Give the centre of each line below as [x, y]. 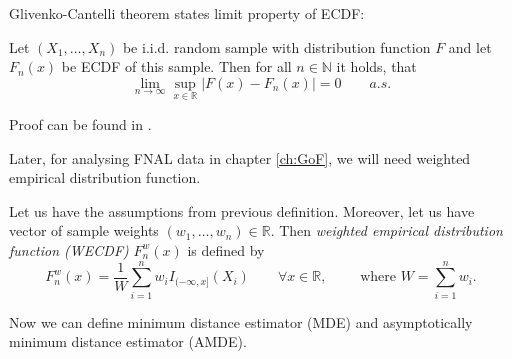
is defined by [226, 249]
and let [470, 46]
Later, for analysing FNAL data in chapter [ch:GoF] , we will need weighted [240, 157]
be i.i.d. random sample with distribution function [276, 46]
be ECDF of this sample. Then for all [176, 66]
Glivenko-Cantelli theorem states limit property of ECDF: [187, 13]
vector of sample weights [84, 230]
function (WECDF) [69, 249]
